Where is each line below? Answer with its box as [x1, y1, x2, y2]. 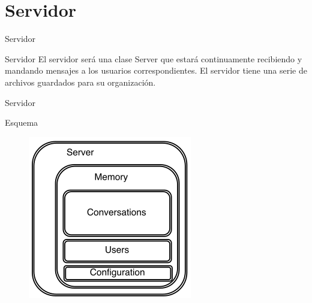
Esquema [5, 116, 38, 129]
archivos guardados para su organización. [5, 75, 156, 88]
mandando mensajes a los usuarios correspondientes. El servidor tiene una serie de [5, 64, 307, 77]
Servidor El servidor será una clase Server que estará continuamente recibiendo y [5, 52, 302, 65]
